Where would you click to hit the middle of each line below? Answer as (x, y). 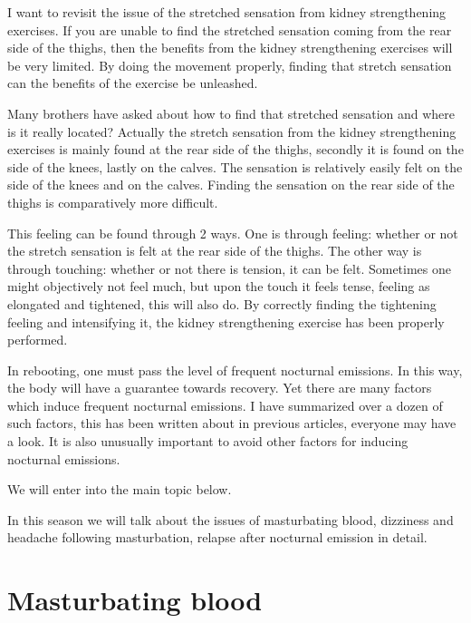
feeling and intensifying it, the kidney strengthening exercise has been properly (226, 321)
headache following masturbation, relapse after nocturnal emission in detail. (217, 537)
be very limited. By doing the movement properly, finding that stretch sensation (230, 65)
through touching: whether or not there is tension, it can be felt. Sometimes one (229, 268)
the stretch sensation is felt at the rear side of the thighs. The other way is (215, 251)
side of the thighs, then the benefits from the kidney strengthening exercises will (230, 48)
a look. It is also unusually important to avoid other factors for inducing (208, 441)
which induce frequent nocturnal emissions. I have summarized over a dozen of (225, 405)
